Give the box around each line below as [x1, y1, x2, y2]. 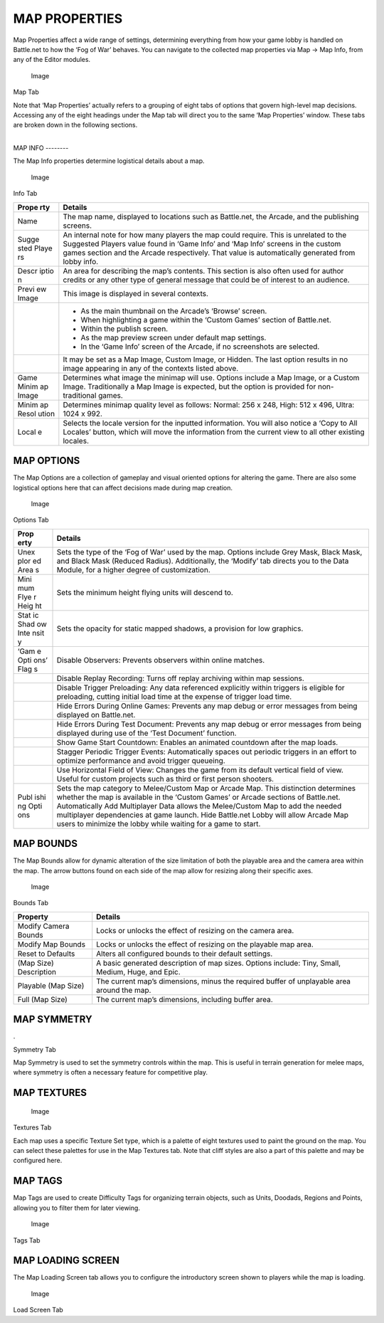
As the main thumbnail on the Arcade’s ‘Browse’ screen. [80, 306, 267, 316]
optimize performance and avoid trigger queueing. [56, 755, 225, 765]
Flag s [17, 664, 38, 674]
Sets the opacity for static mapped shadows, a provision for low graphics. [56, 623, 304, 633]
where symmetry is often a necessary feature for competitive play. [13, 1068, 208, 1077]
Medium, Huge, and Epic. [96, 966, 181, 976]
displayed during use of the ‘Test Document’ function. [56, 728, 237, 738]
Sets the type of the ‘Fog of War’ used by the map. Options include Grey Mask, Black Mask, [56, 547, 363, 557]
